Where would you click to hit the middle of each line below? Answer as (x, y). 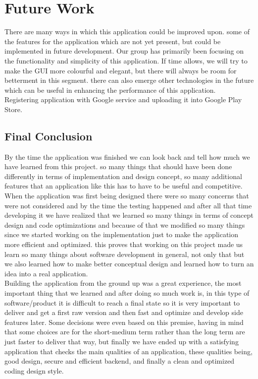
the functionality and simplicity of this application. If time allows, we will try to (126, 60)
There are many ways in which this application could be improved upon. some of (127, 32)
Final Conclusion (49, 136)
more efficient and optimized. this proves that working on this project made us (124, 244)
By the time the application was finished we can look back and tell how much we (127, 157)
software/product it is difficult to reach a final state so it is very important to (122, 302)
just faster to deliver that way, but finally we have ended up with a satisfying (122, 341)
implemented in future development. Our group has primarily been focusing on (124, 51)
